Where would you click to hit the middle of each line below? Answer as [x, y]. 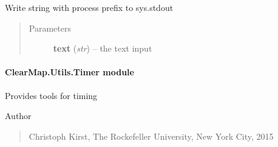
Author [18, 116]
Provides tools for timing [51, 95]
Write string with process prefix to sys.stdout [89, 7]
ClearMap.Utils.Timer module [69, 72]
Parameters [50, 28]
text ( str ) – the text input [103, 48]
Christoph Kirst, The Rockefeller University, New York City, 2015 [151, 136]
